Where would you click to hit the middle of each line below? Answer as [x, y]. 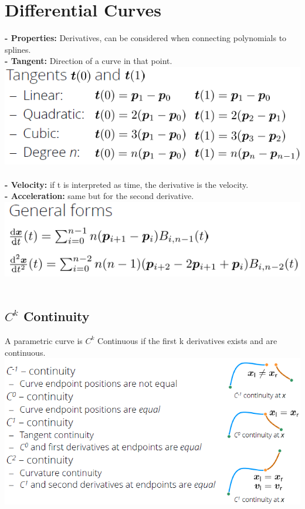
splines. [18, 49]
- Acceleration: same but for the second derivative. [99, 196]
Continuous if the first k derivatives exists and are [187, 340]
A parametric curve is [44, 340]
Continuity [56, 316]
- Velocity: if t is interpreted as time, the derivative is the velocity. [127, 184]
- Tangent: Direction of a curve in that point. [89, 61]
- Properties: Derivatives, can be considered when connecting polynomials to [146, 38]
